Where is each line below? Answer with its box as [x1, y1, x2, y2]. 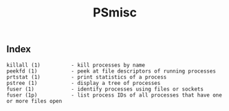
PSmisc [93, 5, 137, 21]
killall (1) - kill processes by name [6, 62, 146, 69]
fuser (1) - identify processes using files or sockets [6, 86, 204, 92]
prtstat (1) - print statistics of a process [6, 73, 167, 80]
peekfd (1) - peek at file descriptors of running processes [6, 67, 216, 75]
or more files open [6, 97, 63, 104]
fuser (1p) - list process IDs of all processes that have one [6, 91, 223, 99]
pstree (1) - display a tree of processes [6, 79, 161, 86]
